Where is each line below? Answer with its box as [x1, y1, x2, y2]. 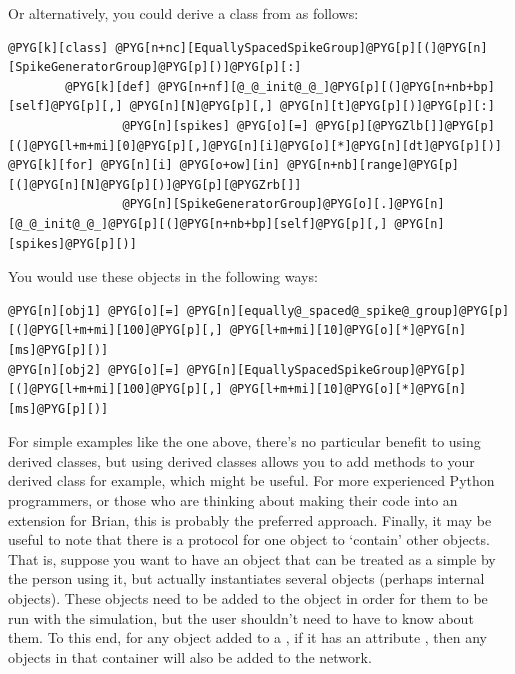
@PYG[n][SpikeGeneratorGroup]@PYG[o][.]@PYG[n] [122, 197, 445, 212]
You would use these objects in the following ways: [8, 266, 318, 287]
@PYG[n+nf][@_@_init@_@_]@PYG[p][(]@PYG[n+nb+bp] [158, 79, 495, 94]
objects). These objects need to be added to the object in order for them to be [8, 588, 488, 609]
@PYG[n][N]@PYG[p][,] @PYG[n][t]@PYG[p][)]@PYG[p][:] [129, 99, 495, 114]
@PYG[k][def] [65, 79, 152, 94]
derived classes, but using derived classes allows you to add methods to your [8, 450, 475, 471]
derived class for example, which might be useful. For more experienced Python [8, 470, 495, 491]
